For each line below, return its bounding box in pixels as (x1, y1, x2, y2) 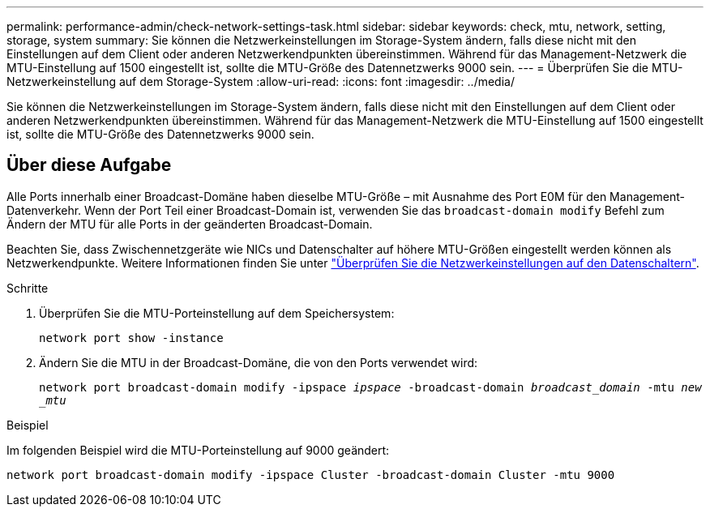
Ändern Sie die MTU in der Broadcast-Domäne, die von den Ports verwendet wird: (39, 355, 478, 370)
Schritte (6, 280, 49, 295)
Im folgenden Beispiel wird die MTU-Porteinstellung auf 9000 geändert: (6, 442, 390, 457)
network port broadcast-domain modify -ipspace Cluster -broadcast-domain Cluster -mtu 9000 (6, 468, 615, 481)
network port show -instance (39, 331, 224, 344)
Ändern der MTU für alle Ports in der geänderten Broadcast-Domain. (6, 216, 373, 231)
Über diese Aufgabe (6, 155, 172, 176)
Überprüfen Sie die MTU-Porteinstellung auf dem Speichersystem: (39, 306, 395, 320)
